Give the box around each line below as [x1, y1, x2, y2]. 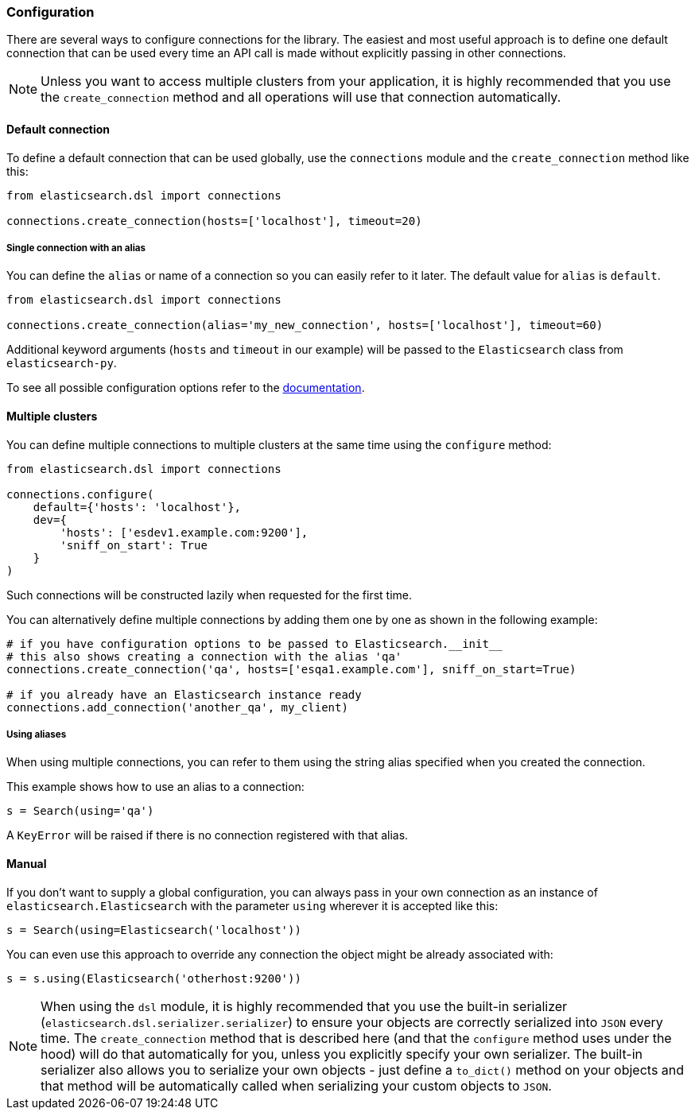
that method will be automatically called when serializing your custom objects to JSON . [41, 1077, 552, 1094]
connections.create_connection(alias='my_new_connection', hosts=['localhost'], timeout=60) [6, 319, 604, 332]
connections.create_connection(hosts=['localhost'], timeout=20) [6, 214, 422, 227]
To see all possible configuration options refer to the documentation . [6, 381, 365, 395]
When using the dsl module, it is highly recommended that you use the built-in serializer [41, 998, 568, 1014]
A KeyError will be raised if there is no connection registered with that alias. [6, 828, 409, 843]
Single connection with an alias [6, 242, 146, 254]
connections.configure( [6, 487, 154, 501]
